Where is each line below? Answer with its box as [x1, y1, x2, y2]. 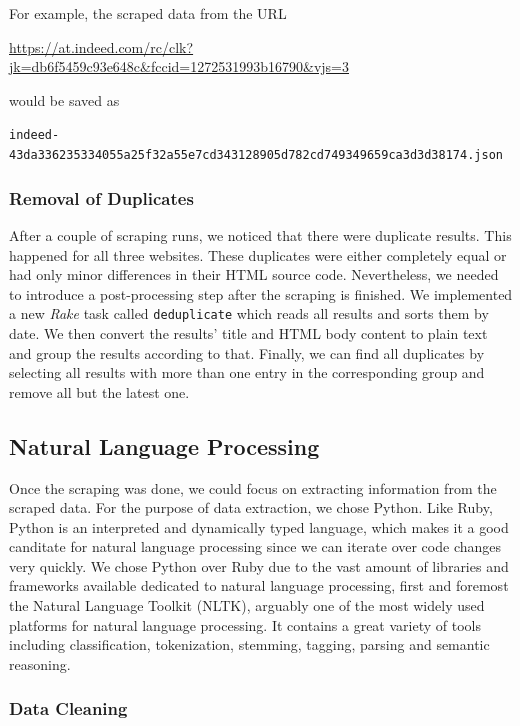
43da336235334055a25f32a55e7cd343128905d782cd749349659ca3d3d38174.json [9, 148, 503, 163]
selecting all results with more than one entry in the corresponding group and [9, 362, 485, 383]
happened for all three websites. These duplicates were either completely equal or [9, 244, 507, 265]
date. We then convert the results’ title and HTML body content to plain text [9, 322, 488, 343]
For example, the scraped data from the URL [9, 3, 287, 23]
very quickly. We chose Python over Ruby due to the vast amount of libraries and [9, 555, 509, 576]
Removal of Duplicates [9, 185, 194, 210]
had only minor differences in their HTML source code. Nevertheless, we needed [9, 264, 499, 285]
